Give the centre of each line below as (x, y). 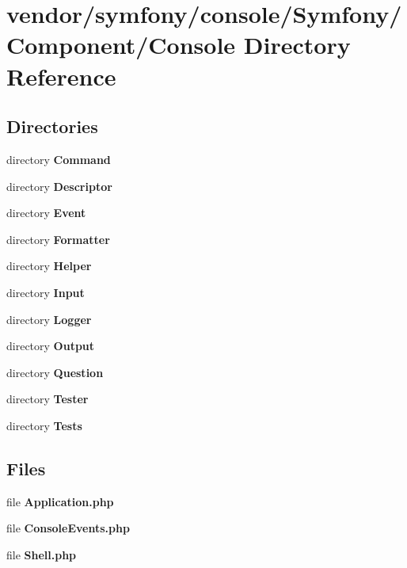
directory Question (55, 372)
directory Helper (49, 266)
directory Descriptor (59, 186)
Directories (52, 126)
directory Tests (44, 425)
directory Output (51, 346)
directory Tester (48, 399)
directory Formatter (58, 239)
